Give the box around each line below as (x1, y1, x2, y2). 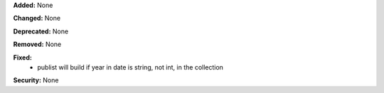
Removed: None (13, 40, 62, 49)
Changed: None (13, 14, 60, 23)
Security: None (13, 76, 59, 84)
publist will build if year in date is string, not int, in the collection (37, 62, 224, 71)
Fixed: (13, 53, 32, 62)
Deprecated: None (13, 27, 69, 35)
